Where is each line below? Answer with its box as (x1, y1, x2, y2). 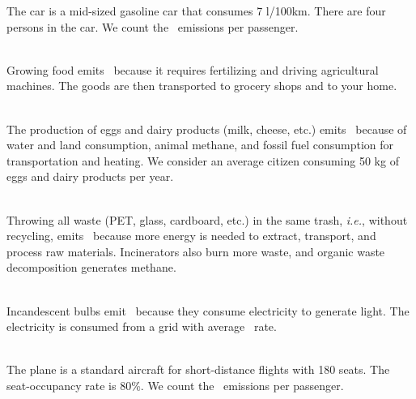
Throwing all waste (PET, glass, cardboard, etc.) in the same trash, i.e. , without (6, 211, 408, 228)
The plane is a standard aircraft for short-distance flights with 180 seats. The (6, 361, 390, 378)
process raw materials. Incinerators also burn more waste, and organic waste (6, 242, 385, 260)
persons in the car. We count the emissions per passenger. (6, 18, 299, 35)
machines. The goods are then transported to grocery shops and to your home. (6, 77, 397, 94)
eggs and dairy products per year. (6, 168, 174, 185)
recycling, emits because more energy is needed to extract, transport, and (6, 227, 376, 244)
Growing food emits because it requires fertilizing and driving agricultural (6, 61, 379, 78)
